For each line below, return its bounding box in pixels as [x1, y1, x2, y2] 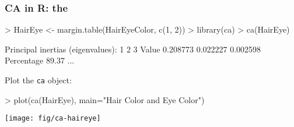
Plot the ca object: [5, 74, 72, 86]
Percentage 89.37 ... [5, 54, 75, 66]
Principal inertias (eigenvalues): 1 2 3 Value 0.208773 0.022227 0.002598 [5, 43, 261, 55]
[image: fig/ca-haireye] [5, 114, 101, 123]
